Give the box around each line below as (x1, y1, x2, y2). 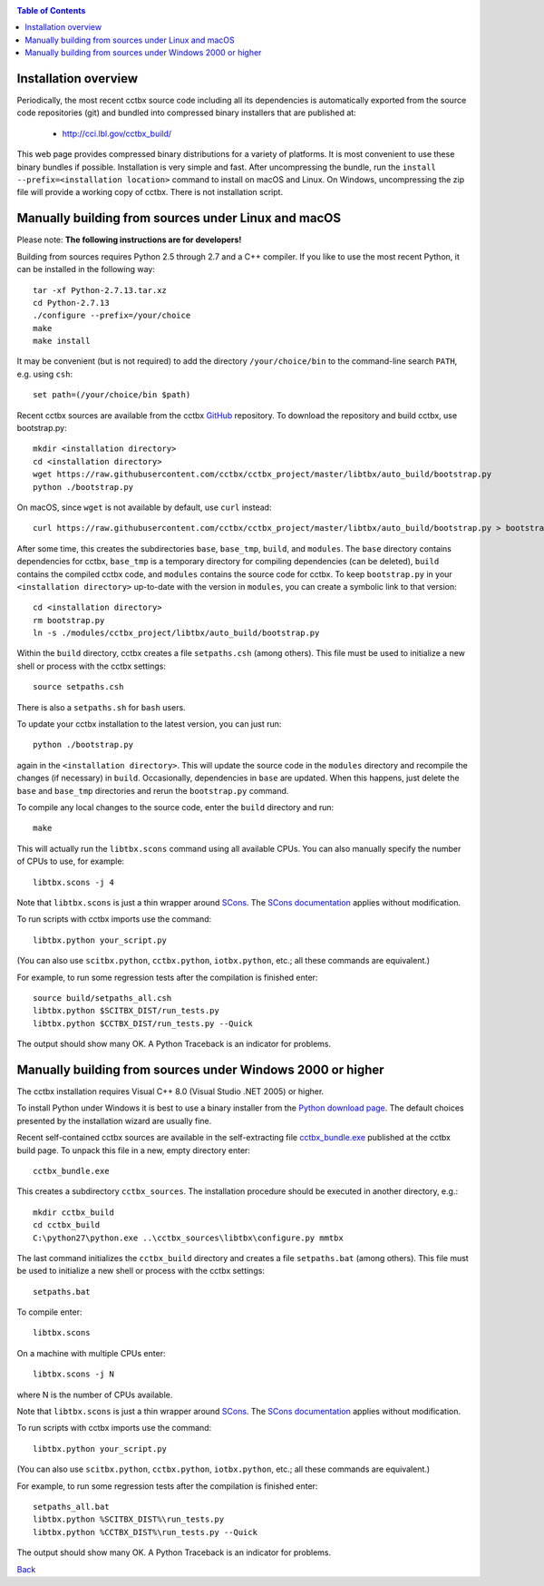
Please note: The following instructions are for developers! (16, 234, 242, 245)
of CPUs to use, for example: (16, 856, 125, 866)
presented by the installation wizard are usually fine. (16, 1115, 212, 1126)
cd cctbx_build (33, 1220, 101, 1230)
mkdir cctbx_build (33, 1207, 115, 1218)
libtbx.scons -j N (33, 1369, 115, 1379)
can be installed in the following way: (16, 264, 156, 275)
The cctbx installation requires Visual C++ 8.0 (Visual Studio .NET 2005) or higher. (16, 1085, 325, 1097)
